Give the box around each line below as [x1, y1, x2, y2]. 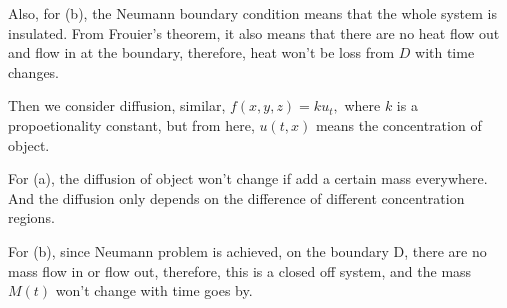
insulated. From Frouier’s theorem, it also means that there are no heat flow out [8, 22, 500, 43]
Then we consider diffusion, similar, [8, 95, 226, 116]
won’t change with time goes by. [55, 280, 253, 301]
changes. [8, 61, 60, 82]
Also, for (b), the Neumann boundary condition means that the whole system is [8, 3, 497, 23]
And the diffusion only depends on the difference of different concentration [8, 187, 465, 208]
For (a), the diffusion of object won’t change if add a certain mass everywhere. [8, 168, 488, 189]
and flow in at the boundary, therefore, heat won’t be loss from [8, 42, 395, 63]
